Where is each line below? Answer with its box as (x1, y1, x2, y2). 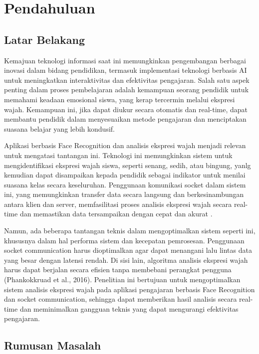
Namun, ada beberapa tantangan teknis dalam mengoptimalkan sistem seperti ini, (4, 225, 256, 236)
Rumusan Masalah (4, 338, 101, 353)
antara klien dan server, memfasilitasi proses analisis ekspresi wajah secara (4, 198, 232, 209)
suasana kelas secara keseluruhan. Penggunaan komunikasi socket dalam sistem (4, 179, 246, 189)
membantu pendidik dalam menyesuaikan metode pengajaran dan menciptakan (4, 114, 247, 124)
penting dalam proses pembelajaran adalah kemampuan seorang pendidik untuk (4, 84, 249, 95)
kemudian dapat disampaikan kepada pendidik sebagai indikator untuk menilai (4, 170, 246, 180)
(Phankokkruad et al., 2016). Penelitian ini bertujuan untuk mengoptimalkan (4, 274, 241, 285)
